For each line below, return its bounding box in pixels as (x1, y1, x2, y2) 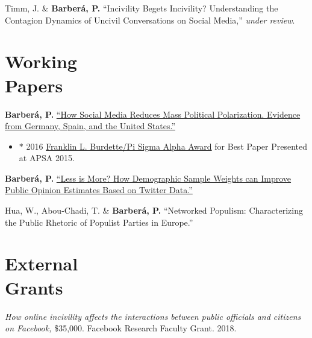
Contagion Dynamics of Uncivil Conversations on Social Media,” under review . (5, 13, 295, 26)
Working (5, 49, 77, 74)
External (5, 251, 78, 276)
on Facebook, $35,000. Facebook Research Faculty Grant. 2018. (5, 322, 237, 334)
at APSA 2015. (19, 151, 75, 164)
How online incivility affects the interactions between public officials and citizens (5, 310, 301, 322)
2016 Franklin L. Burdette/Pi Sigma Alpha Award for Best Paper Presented (26, 139, 307, 152)
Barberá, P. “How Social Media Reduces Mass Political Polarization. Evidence (5, 107, 301, 120)
